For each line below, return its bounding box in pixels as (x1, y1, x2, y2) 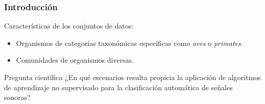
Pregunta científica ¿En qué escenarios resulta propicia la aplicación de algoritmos (4, 72, 261, 82)
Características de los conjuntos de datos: (4, 20, 134, 31)
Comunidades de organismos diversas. (16, 55, 134, 65)
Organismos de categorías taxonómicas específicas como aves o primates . (16, 37, 243, 48)
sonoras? (4, 92, 31, 102)
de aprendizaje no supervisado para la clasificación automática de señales (4, 82, 233, 92)
